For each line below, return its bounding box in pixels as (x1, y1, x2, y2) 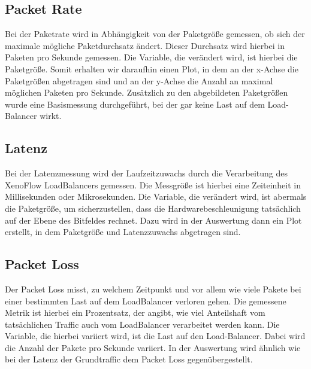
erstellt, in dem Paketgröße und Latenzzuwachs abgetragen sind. (5, 225, 241, 238)
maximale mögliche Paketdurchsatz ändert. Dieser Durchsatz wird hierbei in (5, 39, 285, 51)
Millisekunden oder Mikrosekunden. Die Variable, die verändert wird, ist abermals (5, 190, 307, 203)
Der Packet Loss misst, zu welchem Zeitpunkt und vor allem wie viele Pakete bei (5, 282, 301, 295)
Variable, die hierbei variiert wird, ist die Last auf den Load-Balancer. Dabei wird (5, 330, 306, 342)
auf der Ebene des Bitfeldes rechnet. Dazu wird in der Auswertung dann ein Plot (5, 214, 302, 226)
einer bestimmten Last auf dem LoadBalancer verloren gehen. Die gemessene (5, 294, 286, 307)
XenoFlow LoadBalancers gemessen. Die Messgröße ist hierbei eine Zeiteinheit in (5, 178, 301, 191)
